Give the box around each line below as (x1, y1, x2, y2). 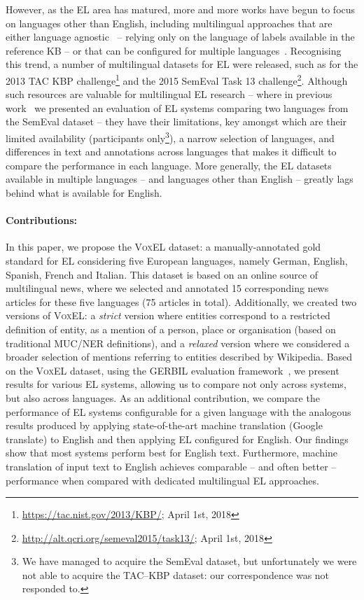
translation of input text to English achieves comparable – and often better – (6, 459, 337, 473)
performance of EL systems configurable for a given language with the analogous (6, 404, 351, 419)
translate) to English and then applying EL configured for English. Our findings (6, 431, 349, 446)
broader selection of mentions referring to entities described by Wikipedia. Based (6, 349, 353, 364)
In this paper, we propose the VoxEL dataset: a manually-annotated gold (6, 239, 321, 254)
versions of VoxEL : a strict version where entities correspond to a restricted (6, 308, 330, 323)
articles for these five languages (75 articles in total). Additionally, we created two (6, 294, 357, 309)
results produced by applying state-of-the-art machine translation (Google (6, 418, 323, 433)
